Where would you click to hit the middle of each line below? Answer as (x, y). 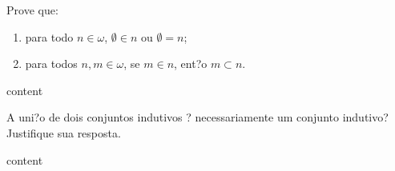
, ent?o (191, 64)
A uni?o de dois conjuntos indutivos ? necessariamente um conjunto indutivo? (197, 117)
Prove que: (32, 10)
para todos (51, 64)
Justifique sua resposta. (64, 132)
